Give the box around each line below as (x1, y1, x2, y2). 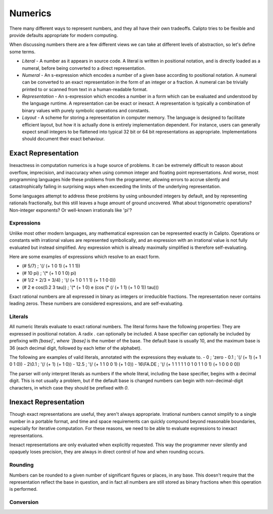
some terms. (9, 49, 35, 55)
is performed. (9, 486, 38, 492)
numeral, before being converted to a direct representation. (22, 65, 146, 71)
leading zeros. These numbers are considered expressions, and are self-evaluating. (9, 301, 184, 307)
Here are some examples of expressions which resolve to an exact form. (9, 253, 160, 260)
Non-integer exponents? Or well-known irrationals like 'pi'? (9, 207, 132, 213)
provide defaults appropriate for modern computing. (9, 32, 118, 38)
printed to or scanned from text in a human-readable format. (22, 86, 148, 92)
